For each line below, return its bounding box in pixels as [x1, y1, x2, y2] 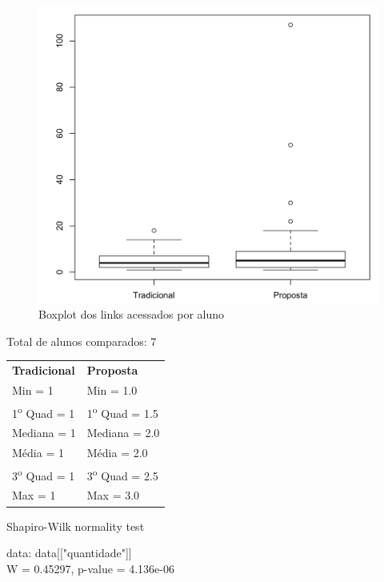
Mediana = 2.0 [86, 424, 160, 441]
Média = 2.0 [86, 444, 148, 461]
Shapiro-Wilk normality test [6, 517, 145, 534]
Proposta [86, 362, 138, 379]
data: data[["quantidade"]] [6, 544, 132, 561]
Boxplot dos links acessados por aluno [38, 306, 225, 323]
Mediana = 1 [12, 424, 76, 441]
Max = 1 [12, 487, 56, 504]
